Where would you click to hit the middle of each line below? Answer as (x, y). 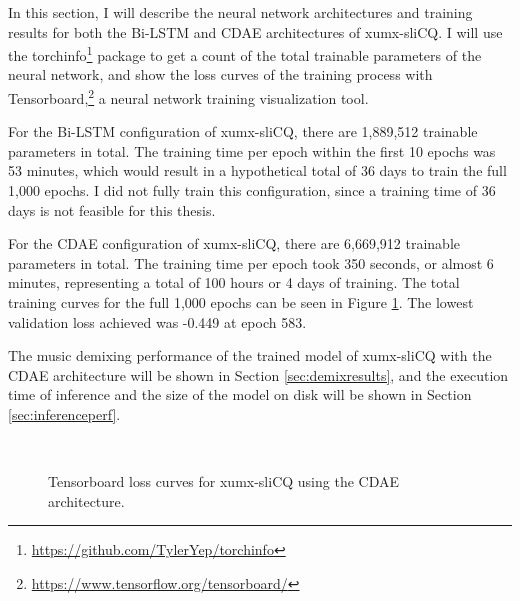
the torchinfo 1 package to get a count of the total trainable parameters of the (245, 53)
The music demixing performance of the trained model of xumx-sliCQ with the (250, 355)
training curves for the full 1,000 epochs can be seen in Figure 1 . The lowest (241, 302)
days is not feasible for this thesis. (112, 209)
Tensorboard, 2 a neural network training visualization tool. (188, 96)
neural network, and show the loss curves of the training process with (220, 74)
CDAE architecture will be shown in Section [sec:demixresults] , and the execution (258, 374)
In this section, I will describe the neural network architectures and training (240, 12)
